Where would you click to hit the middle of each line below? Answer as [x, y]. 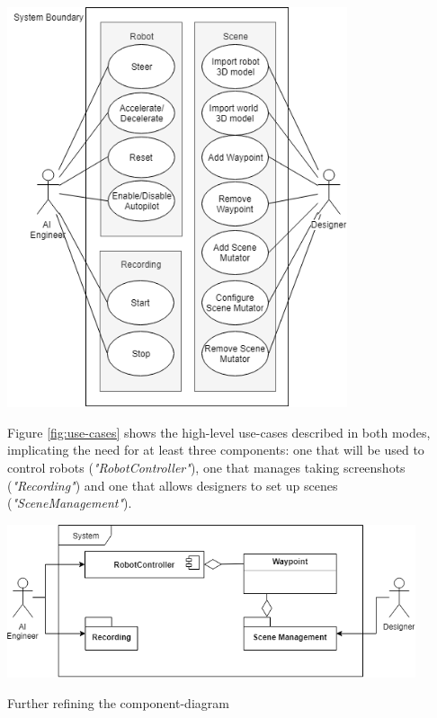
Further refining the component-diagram [118, 702]
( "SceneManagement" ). [70, 503]
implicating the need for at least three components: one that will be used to [216, 450]
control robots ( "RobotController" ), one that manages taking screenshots [206, 468]
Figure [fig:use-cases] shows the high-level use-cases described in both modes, [219, 432]
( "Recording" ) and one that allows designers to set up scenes [173, 485]
